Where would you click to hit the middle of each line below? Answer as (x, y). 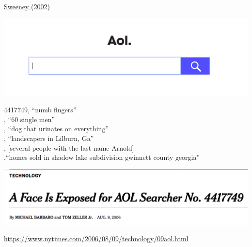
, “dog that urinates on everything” (56, 129)
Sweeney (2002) (27, 6)
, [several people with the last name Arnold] (69, 147)
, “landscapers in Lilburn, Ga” (49, 138)
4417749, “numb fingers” (40, 110)
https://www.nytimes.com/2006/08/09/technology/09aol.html (96, 238)
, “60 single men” (30, 119)
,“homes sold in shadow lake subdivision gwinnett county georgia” (102, 157)
